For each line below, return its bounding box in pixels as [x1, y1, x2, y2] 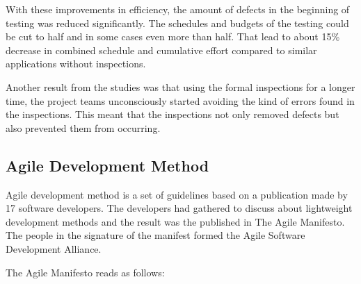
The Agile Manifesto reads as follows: [6, 265, 165, 279]
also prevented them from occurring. [6, 120, 161, 135]
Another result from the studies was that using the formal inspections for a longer [6, 79, 355, 94]
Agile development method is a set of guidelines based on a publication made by [6, 187, 348, 201]
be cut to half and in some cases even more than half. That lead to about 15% [6, 29, 340, 44]
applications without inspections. [6, 56, 146, 71]
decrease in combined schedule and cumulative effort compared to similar [6, 42, 317, 57]
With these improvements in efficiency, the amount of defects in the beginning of [6, 2, 350, 16]
